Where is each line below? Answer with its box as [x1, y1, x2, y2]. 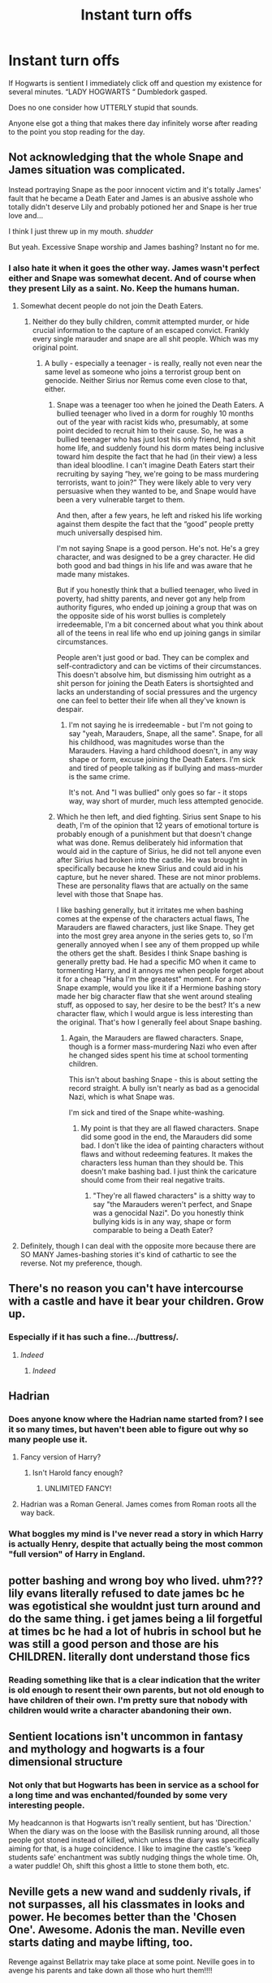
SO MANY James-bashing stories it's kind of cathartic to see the [19, 1250, 237, 1260]
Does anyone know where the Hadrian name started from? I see [8, 1414, 264, 1425]
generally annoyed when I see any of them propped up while [56, 940, 260, 950]
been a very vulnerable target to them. [56, 495, 185, 505]
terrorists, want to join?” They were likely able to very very [56, 477, 252, 488]
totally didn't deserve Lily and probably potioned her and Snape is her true [8, 201, 257, 212]
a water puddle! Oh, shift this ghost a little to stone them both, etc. [8, 1861, 230, 1871]
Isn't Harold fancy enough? [32, 1468, 123, 1478]
